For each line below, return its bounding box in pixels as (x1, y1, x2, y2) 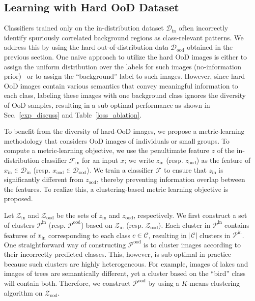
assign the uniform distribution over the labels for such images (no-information (4, 61, 241, 71)
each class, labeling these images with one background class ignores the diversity (4, 90, 246, 100)
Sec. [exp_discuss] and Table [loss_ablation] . (4, 109, 142, 120)
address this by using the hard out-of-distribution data (4, 42, 169, 52)
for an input (82, 154, 118, 165)
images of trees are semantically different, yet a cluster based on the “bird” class (4, 268, 246, 278)
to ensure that (164, 164, 207, 175)
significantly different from (4, 174, 84, 184)
